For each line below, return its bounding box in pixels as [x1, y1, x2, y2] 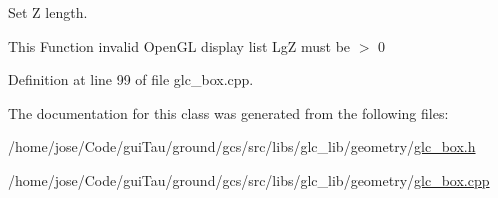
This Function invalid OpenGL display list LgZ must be [8, 35, 351, 56]
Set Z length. [8, 2, 88, 22]
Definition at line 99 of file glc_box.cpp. [8, 69, 254, 90]
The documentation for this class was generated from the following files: [8, 102, 449, 123]
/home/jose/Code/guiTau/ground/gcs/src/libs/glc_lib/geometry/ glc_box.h [8, 136, 476, 157]
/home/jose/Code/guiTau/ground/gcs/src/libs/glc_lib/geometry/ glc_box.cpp [8, 169, 490, 190]
